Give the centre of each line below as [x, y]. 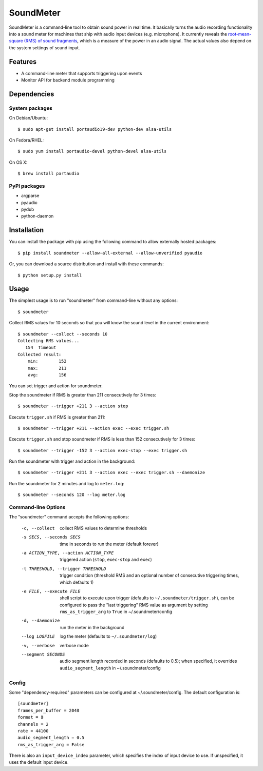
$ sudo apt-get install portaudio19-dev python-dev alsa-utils [95, 129]
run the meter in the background [92, 627]
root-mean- [240, 34]
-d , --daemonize [41, 621]
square [16, 41]
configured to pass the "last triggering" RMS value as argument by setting [134, 605]
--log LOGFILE [38, 637]
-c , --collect [38, 528]
